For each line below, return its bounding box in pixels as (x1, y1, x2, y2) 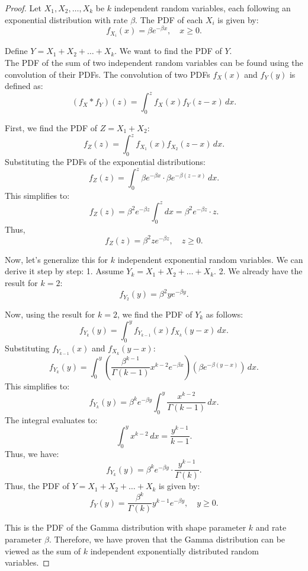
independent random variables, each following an (114, 2, 291, 14)
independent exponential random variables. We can (117, 253, 303, 265)
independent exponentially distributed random (90, 544, 259, 557)
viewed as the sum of (5, 544, 81, 557)
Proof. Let (5, 2, 41, 14)
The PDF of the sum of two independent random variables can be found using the (5, 56, 303, 68)
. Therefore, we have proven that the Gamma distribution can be (49, 533, 285, 545)
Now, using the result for (5, 307, 95, 320)
